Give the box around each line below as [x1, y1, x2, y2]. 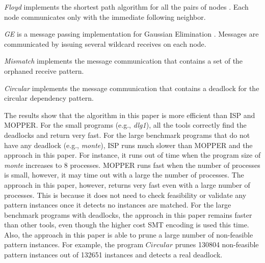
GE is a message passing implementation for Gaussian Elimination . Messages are [4, 28, 259, 39]
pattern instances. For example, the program [4, 239, 144, 250]
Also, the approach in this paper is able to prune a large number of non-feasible [4, 229, 253, 240]
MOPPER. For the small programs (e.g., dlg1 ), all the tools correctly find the [4, 120, 247, 130]
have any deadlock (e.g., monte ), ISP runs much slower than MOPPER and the [4, 139, 253, 150]
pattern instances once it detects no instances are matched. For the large [4, 199, 231, 210]
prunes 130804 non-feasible [175, 239, 259, 250]
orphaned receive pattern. [4, 65, 84, 76]
